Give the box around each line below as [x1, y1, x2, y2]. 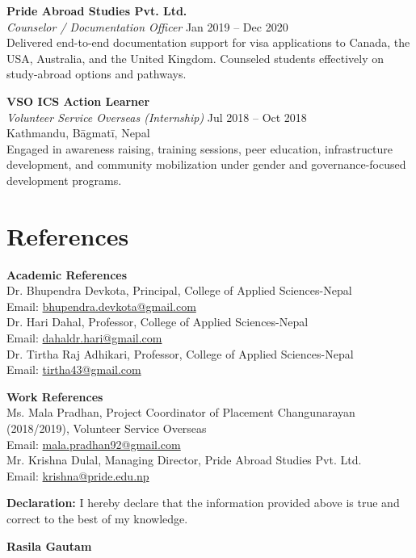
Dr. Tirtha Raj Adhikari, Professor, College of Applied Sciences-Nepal [6, 345, 354, 362]
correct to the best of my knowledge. [6, 510, 188, 527]
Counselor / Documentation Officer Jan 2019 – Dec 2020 [6, 18, 288, 35]
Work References [6, 388, 103, 405]
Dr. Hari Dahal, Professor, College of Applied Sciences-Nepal [6, 313, 309, 330]
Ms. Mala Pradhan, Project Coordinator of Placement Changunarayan [6, 404, 355, 421]
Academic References [6, 266, 128, 283]
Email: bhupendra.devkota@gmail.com [6, 297, 196, 314]
